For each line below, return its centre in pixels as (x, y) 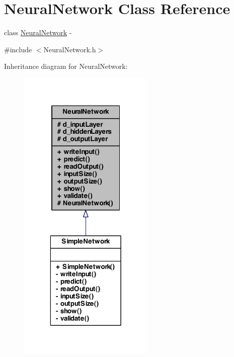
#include (18, 49)
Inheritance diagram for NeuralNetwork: (66, 66)
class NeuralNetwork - (38, 32)
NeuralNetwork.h (70, 49)
